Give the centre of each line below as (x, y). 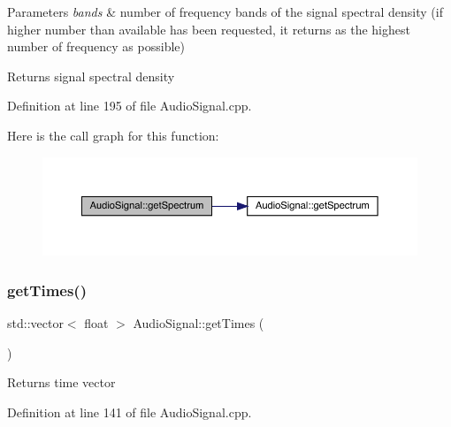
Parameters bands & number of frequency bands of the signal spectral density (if (225, 11)
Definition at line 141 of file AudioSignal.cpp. (130, 412)
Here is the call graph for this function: (113, 135)
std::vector (35, 323)
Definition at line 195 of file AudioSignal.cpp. (130, 106)
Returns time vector (61, 382)
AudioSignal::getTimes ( (199, 323)
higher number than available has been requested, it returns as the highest (209, 29)
